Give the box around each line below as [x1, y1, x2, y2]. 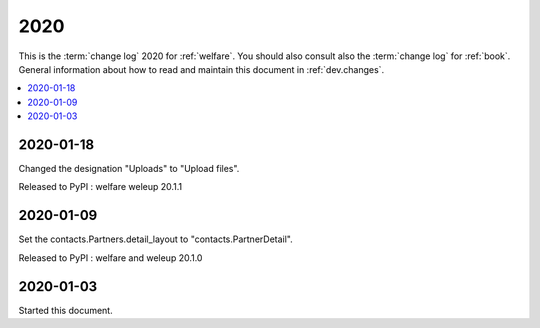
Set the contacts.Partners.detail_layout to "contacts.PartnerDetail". [18, 233, 294, 245]
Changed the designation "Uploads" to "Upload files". [18, 163, 240, 175]
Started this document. [18, 304, 114, 316]
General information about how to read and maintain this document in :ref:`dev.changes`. [18, 63, 385, 75]
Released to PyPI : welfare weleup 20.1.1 [18, 181, 183, 193]
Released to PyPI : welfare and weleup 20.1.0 [18, 251, 203, 264]
